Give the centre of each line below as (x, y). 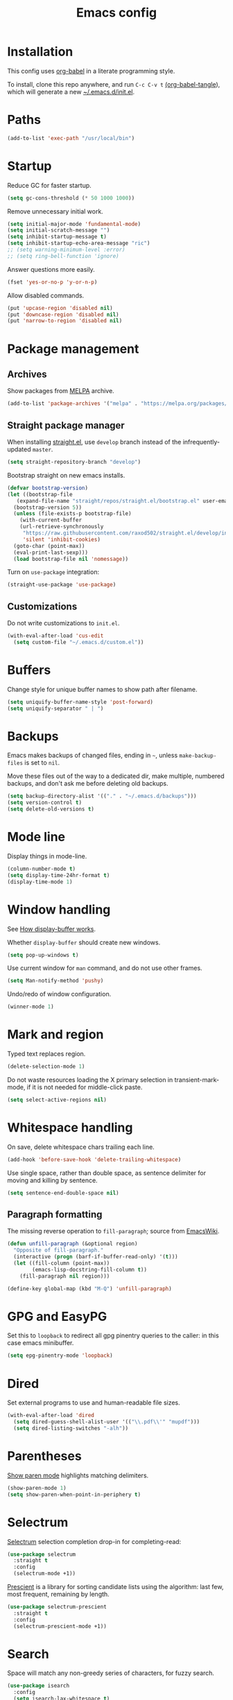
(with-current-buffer (51, 520)
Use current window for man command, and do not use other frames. (105, 968)
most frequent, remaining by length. (58, 1594)
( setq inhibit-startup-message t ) (57, 237)
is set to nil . (42, 763)
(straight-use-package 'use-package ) (62, 585)
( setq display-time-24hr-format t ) (59, 875)
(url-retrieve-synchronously (62, 527)
